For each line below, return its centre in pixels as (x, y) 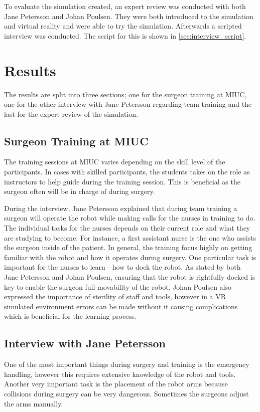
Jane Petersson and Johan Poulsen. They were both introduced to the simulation (129, 16)
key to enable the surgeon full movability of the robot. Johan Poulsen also (118, 286)
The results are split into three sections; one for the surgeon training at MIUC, (125, 94)
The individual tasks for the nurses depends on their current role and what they (127, 228)
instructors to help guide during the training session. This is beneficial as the (122, 181)
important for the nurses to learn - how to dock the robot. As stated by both (122, 267)
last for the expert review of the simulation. (71, 114)
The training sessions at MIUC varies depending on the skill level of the (115, 162)
